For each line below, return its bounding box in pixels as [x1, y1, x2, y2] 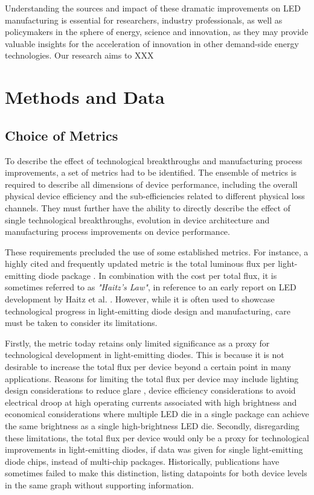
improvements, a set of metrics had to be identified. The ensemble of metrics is [5, 166, 297, 179]
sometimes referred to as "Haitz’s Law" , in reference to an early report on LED [5, 281, 296, 293]
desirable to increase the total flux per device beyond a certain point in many [5, 360, 291, 373]
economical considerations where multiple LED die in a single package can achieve [5, 407, 309, 420]
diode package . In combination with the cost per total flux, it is [38, 269, 277, 281]
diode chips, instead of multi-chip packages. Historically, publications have [5, 455, 280, 467]
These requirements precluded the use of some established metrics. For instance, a [5, 245, 309, 258]
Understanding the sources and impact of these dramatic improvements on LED [5, 2, 301, 14]
